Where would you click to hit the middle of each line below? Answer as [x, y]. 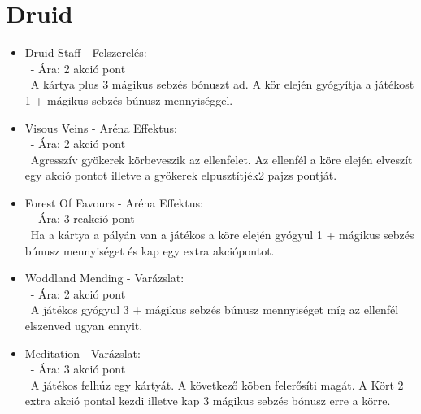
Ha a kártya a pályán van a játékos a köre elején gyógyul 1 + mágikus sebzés [222, 235]
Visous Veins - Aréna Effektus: [101, 127]
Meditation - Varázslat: [82, 353]
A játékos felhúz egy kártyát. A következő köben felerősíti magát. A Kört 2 [217, 384]
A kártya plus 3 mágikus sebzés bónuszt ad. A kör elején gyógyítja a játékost [222, 84]
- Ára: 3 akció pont [78, 369]
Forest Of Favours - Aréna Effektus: [114, 202]
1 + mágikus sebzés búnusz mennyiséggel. [129, 100]
